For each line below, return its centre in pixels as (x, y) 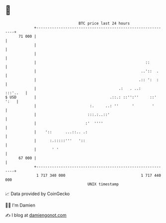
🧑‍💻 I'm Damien (20, 205)
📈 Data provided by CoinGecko (38, 194)
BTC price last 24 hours (104, 23)
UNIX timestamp (103, 184)
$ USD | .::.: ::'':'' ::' (81, 97)
